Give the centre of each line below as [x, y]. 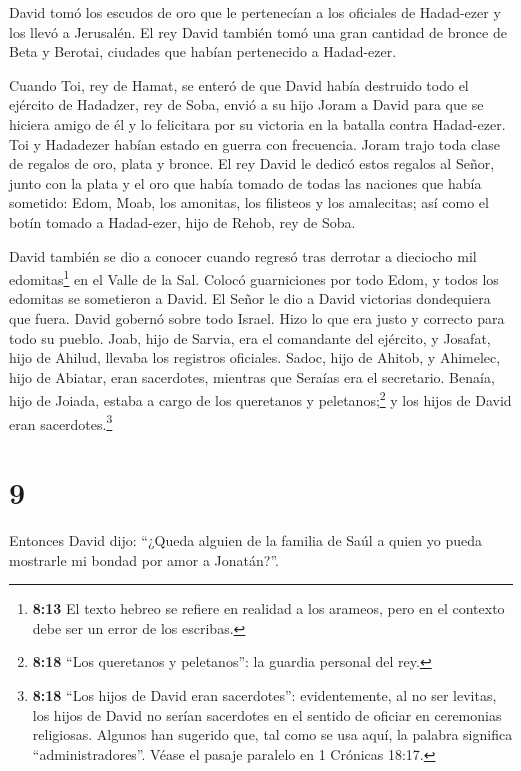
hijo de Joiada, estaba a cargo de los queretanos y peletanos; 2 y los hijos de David [260, 398]
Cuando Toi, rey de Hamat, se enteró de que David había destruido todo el [239, 84]
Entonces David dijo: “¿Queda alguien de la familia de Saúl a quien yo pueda [246, 539]
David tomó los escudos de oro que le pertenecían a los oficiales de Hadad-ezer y [255, 12]
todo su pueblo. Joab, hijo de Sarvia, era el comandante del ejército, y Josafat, [250, 337]
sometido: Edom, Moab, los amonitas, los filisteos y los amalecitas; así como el [249, 202]
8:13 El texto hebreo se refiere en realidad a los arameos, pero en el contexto [268, 608]
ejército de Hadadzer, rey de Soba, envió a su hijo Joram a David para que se [246, 104]
